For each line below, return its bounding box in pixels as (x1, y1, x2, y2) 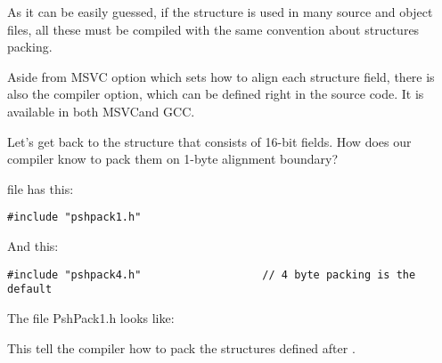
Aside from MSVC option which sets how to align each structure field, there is (7, 67, 435, 85)
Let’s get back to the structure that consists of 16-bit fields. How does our (7, 132, 412, 150)
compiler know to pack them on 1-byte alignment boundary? (7, 149, 339, 168)
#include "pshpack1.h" (7, 211, 142, 224)
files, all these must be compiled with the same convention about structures (7, 20, 420, 38)
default (7, 283, 53, 296)
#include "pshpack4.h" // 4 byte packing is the (7, 268, 416, 281)
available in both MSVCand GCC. (7, 101, 195, 120)
